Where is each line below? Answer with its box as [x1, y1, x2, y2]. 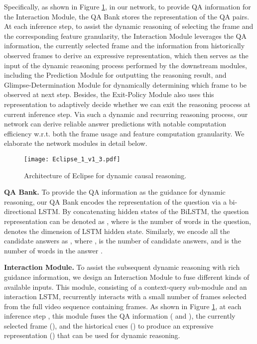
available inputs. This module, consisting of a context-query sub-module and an [4, 281, 247, 292]
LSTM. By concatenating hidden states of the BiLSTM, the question [38, 206, 249, 217]
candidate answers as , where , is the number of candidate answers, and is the [4, 235, 241, 246]
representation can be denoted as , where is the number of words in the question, [4, 216, 252, 226]
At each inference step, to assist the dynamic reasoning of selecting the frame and [4, 21, 254, 31]
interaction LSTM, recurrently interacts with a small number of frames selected [4, 291, 247, 302]
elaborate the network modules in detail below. [4, 138, 147, 148]
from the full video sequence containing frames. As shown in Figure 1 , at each [4, 301, 242, 311]
